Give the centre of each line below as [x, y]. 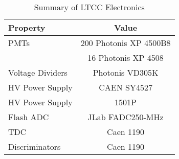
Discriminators [35, 146]
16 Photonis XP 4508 [126, 58]
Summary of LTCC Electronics [89, 7]
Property [27, 27]
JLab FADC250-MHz [126, 117]
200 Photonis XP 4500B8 [126, 43]
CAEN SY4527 [126, 87]
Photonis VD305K [126, 72]
